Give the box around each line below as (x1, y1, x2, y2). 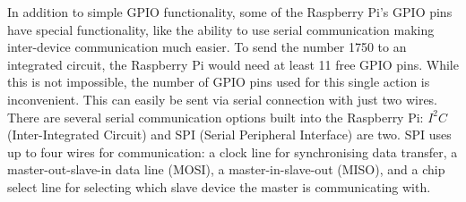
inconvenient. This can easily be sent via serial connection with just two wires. (7, 89, 438, 108)
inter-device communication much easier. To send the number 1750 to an (7, 38, 407, 56)
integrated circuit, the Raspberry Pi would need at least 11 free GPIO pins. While (7, 55, 459, 73)
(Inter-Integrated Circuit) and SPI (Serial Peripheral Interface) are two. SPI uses (7, 125, 452, 144)
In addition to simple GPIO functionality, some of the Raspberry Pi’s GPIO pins (7, 3, 453, 21)
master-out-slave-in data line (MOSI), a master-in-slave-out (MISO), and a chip (7, 160, 445, 179)
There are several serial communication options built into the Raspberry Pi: (7, 107, 424, 126)
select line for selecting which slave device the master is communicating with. (7, 177, 431, 196)
